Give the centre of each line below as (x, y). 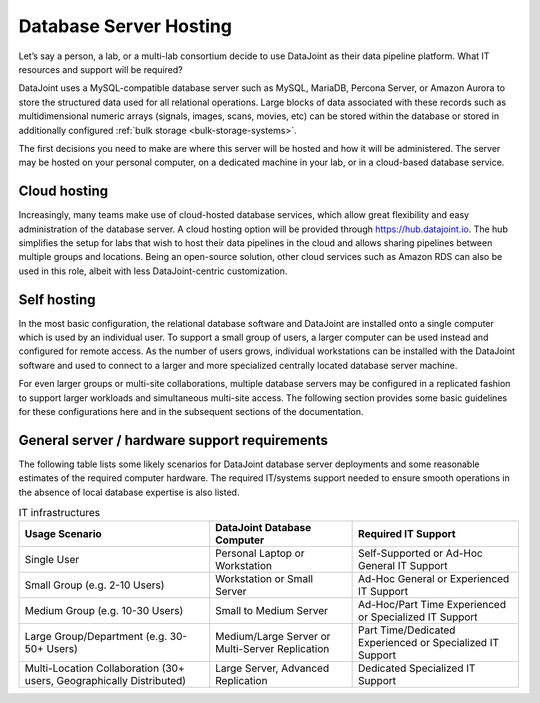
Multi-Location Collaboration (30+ (104, 668)
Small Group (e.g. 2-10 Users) (94, 585)
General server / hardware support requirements (173, 440)
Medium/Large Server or (273, 637)
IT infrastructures (59, 513)
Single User (52, 560)
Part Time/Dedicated (407, 630)
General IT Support (403, 566)
